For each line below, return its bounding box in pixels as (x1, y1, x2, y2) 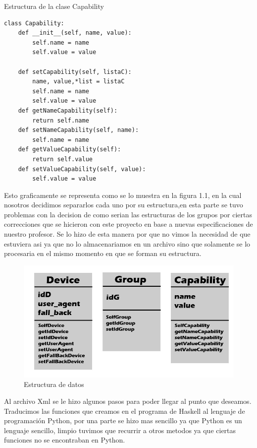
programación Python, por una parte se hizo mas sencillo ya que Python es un (4, 415, 242, 426)
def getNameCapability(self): (18, 107, 118, 114)
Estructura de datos (24, 379, 84, 389)
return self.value (32, 155, 93, 163)
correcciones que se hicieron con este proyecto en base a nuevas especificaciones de (4, 219, 253, 229)
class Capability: (4, 19, 64, 27)
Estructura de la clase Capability (4, 1, 104, 11)
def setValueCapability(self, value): (18, 165, 146, 173)
